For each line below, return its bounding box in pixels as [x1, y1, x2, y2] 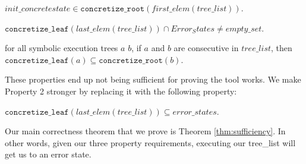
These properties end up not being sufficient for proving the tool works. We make [5, 73, 301, 86]
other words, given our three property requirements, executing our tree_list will [5, 136, 296, 149]
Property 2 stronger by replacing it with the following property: [5, 84, 237, 97]
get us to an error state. [5, 148, 92, 160]
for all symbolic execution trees [5, 42, 118, 54]
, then [271, 42, 292, 54]
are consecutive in [173, 42, 239, 54]
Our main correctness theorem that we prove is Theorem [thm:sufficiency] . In [5, 125, 286, 137]
